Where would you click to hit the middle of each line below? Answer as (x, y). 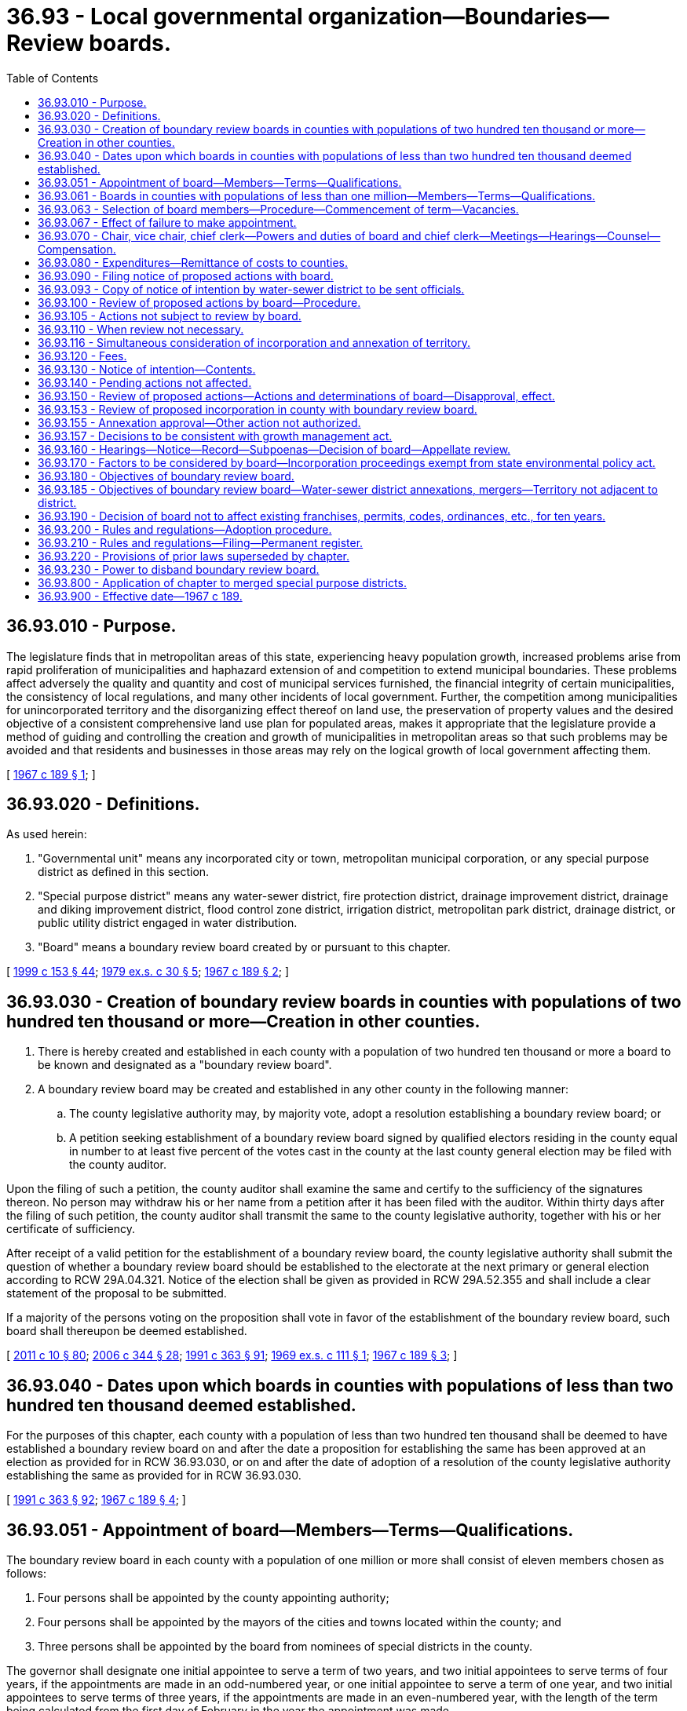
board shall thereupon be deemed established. (127, 1331)
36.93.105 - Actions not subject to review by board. (170, 316)
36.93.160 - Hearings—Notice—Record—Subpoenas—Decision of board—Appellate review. (274, 449)
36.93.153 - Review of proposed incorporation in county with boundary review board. (258, 409)
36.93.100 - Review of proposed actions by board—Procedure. (199, 302)
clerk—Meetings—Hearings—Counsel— (557, 235)
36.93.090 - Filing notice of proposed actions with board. (186, 275)
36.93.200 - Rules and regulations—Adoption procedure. (185, 529)
